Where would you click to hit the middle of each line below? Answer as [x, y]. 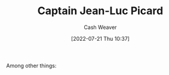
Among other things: [31, 66]
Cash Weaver [100, 27]
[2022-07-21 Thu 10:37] [100, 38]
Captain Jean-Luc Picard [100, 11]
